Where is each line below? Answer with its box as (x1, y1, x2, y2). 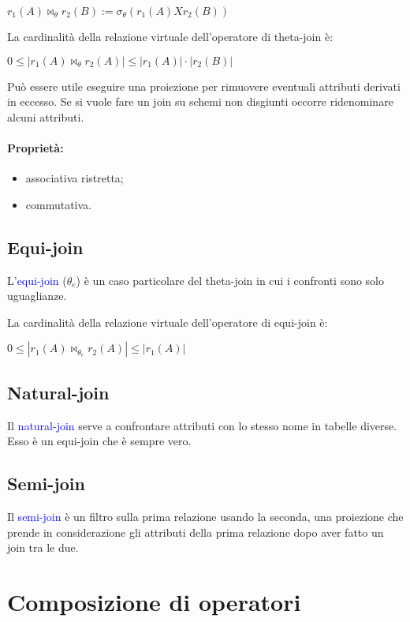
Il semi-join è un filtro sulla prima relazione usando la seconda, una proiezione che (7, 508, 404, 524)
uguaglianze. (7, 287, 67, 304)
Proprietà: (7, 139, 64, 155)
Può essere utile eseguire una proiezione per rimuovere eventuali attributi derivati (7, 77, 401, 94)
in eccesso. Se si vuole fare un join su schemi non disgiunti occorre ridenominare (7, 93, 393, 110)
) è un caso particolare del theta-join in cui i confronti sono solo (76, 272, 385, 288)
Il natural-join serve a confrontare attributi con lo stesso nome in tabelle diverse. (7, 417, 397, 433)
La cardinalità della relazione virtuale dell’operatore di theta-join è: (7, 28, 334, 44)
